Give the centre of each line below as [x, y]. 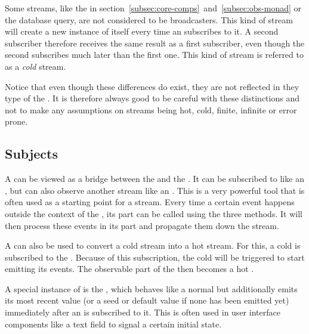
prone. [16, 121]
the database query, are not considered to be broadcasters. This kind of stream [149, 19]
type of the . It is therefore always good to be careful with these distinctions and [152, 98]
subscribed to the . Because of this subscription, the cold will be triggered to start [155, 257]
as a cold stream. [35, 66]
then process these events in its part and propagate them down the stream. [142, 225]
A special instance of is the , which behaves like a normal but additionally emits [151, 288]
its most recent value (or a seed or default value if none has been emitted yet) [147, 300]
